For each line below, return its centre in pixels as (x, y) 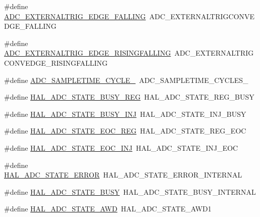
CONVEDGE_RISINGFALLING (56, 62)
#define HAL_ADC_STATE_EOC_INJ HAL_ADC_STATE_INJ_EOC (121, 147)
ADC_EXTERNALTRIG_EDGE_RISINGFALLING (88, 53)
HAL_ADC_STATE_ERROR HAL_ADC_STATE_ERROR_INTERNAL (123, 175)
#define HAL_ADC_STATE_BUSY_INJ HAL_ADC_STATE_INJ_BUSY (125, 114)
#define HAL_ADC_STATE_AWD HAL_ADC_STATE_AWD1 (108, 209)
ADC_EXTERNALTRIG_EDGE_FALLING (75, 16)
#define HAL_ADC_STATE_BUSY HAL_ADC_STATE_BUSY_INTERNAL (130, 191)
